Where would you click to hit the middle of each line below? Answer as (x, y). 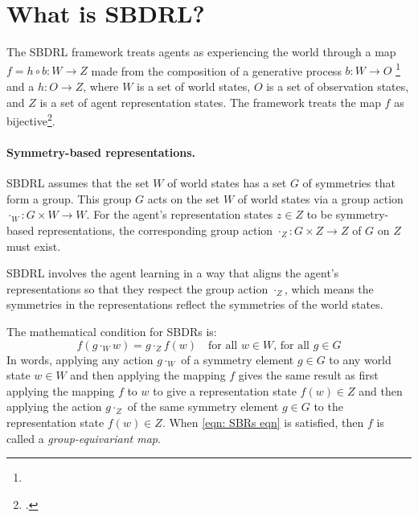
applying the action (54, 406)
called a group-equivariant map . (84, 438)
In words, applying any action (80, 359)
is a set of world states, (194, 86)
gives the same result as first (308, 375)
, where (101, 86)
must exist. (34, 246)
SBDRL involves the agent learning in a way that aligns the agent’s (173, 273)
